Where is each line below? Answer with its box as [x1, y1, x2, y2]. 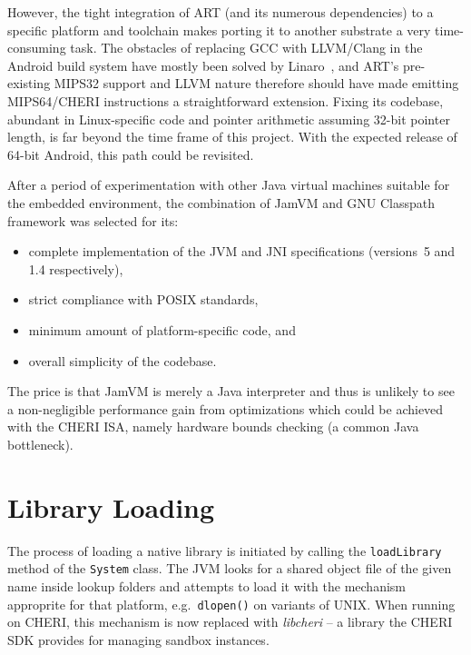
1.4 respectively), [28, 259, 123, 278]
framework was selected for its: [7, 211, 179, 230]
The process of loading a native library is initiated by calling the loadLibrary [7, 541, 442, 560]
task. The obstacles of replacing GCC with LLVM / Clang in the [70, 38, 423, 57]
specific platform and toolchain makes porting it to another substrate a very [7, 20, 431, 39]
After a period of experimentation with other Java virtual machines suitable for [7, 175, 450, 194]
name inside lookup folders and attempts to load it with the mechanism [7, 576, 407, 595]
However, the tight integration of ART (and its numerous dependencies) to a [7, 3, 434, 21]
